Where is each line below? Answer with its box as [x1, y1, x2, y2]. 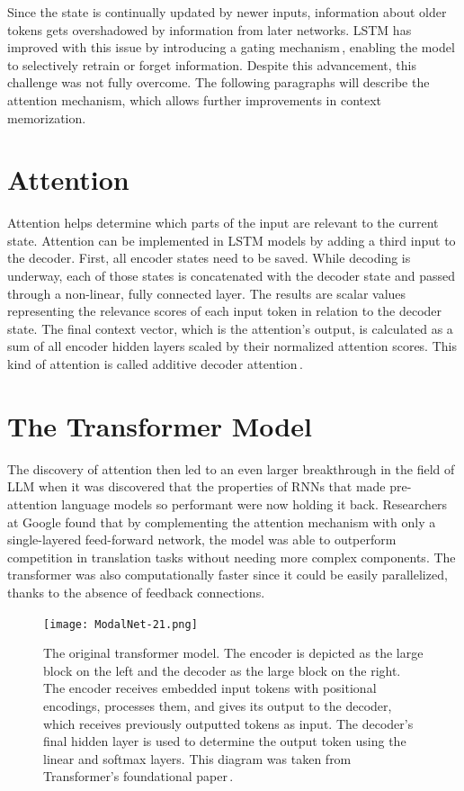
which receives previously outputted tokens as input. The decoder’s [43, 714, 414, 733]
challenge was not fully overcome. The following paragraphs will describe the [7, 73, 430, 92]
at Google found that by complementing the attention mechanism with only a [7, 512, 436, 531]
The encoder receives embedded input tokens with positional [43, 679, 377, 697]
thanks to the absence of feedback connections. [7, 582, 265, 601]
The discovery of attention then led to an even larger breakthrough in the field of [7, 459, 455, 478]
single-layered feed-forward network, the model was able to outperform [7, 530, 397, 549]
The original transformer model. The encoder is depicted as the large [43, 643, 424, 662]
